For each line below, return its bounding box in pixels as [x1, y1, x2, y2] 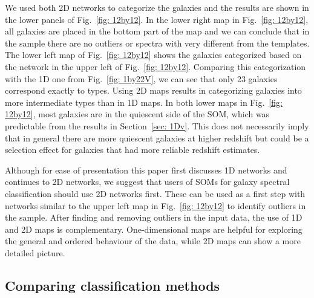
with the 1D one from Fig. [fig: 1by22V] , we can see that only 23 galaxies [5, 72, 278, 85]
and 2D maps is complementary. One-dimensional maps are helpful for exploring [5, 222, 303, 235]
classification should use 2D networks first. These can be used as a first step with [5, 187, 306, 199]
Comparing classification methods [5, 276, 220, 294]
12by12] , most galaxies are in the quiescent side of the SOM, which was [5, 108, 270, 120]
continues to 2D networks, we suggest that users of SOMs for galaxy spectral [5, 175, 290, 188]
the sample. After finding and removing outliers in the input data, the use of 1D [5, 211, 303, 224]
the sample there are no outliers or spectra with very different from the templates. [5, 36, 310, 49]
